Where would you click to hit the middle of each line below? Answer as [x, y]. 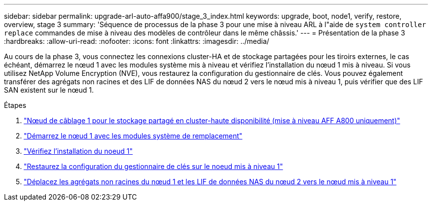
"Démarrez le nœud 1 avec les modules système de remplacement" [133, 136]
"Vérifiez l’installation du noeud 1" [78, 151]
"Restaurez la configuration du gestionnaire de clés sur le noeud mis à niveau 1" [153, 166]
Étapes [15, 105]
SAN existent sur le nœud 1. [49, 90]
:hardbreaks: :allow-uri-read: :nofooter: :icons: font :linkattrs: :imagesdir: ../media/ [137, 41]
